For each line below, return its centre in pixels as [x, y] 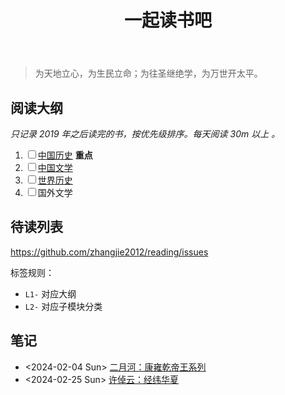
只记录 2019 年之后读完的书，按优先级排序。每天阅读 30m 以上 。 [145, 134]
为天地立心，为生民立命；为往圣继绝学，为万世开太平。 [148, 73]
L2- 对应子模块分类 [63, 306]
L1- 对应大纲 [50, 293]
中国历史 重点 [65, 155]
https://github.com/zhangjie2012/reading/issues [109, 252]
